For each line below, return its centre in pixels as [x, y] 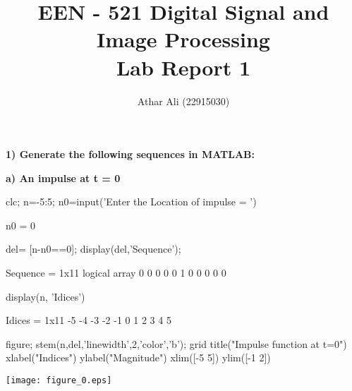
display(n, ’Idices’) [45, 296]
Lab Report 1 [183, 67]
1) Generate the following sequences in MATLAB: [130, 154]
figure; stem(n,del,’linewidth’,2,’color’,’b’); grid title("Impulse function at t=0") [176, 343]
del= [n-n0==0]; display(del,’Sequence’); [93, 249]
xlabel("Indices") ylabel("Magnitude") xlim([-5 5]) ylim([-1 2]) [138, 357]
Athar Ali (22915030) [183, 101]
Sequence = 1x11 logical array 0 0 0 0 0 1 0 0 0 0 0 [116, 273]
